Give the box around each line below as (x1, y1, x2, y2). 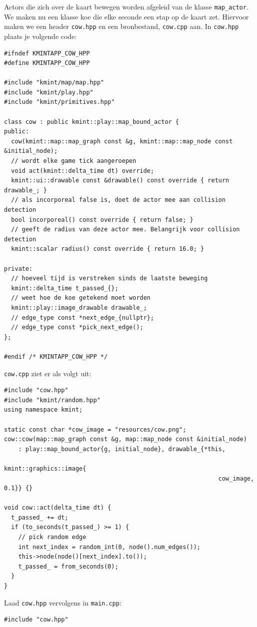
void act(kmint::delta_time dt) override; (11, 167, 154, 174)
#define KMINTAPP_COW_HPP (4, 59, 90, 67)
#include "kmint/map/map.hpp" (4, 79, 104, 86)
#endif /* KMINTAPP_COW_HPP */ (4, 353, 108, 360)
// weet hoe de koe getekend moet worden (11, 294, 151, 302)
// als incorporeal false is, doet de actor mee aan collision (11, 196, 226, 204)
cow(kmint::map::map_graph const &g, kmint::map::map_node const (11, 137, 233, 145)
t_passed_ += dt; (11, 514, 68, 521)
